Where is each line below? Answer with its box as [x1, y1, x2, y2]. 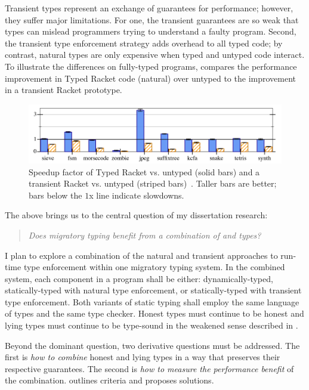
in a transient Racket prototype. [5, 83, 122, 96]
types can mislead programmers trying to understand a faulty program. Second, [5, 25, 296, 38]
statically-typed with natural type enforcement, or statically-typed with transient [5, 284, 302, 296]
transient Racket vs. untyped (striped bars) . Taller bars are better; [29, 177, 277, 190]
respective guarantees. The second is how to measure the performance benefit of [5, 362, 294, 374]
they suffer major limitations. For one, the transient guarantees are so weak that [5, 13, 299, 26]
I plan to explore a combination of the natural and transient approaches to [5, 249, 278, 261]
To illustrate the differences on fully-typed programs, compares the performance [5, 60, 297, 72]
